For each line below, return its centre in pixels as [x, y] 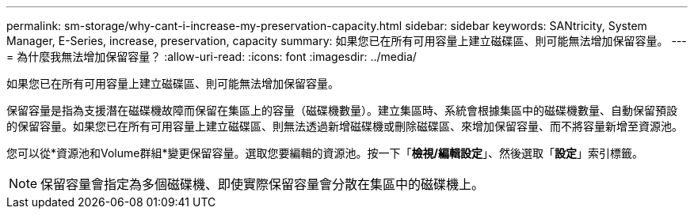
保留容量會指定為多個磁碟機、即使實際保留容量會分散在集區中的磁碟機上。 [263, 184]
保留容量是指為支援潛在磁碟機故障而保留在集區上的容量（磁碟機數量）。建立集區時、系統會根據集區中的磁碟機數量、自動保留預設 [342, 110]
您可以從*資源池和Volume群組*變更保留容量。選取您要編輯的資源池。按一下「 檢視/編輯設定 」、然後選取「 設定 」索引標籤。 [325, 153]
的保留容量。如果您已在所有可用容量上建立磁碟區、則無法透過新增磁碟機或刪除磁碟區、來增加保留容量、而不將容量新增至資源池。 [345, 126]
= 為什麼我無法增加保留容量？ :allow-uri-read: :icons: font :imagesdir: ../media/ [212, 57]
